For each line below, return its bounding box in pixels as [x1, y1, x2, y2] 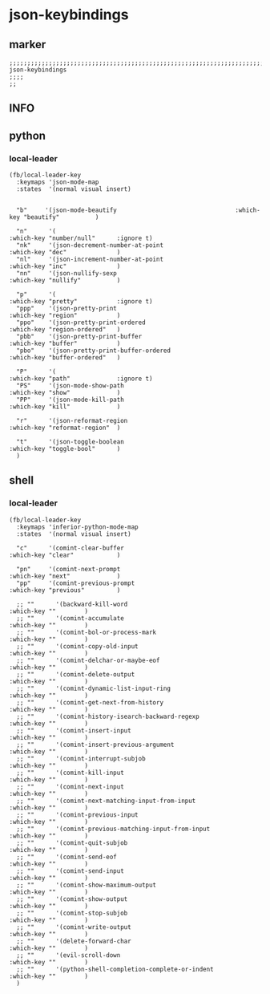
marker [9, 38, 46, 51]
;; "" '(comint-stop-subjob [16, 909, 128, 917]
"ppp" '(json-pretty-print [16, 305, 117, 313]
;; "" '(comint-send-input [16, 866, 125, 875]
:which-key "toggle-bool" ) [9, 445, 121, 453]
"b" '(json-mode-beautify [16, 206, 117, 214]
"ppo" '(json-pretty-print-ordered [16, 318, 147, 327]
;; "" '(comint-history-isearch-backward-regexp [16, 712, 199, 720]
